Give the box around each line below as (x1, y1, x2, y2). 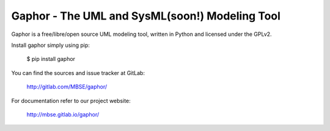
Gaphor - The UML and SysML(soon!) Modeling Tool (11, 9, 281, 23)
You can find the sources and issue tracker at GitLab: (11, 69, 145, 76)
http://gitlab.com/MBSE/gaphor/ (26, 83, 108, 91)
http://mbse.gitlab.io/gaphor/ (26, 110, 100, 118)
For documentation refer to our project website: (11, 97, 131, 104)
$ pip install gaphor (26, 55, 76, 63)
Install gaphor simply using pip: (11, 41, 90, 49)
